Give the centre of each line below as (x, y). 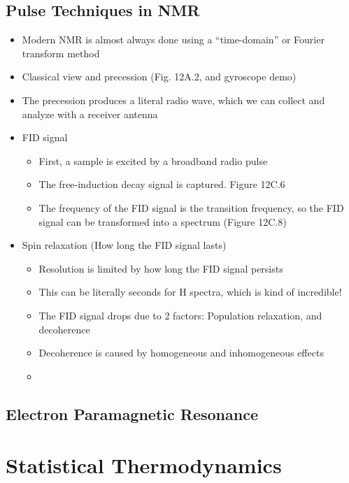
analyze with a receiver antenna (90, 114)
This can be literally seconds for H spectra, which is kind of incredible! (190, 292)
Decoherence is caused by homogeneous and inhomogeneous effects (181, 353)
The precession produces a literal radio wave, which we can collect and (173, 100)
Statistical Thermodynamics (144, 465)
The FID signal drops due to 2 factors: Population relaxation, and (180, 315)
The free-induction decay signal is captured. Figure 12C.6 (162, 184)
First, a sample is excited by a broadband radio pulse (153, 160)
